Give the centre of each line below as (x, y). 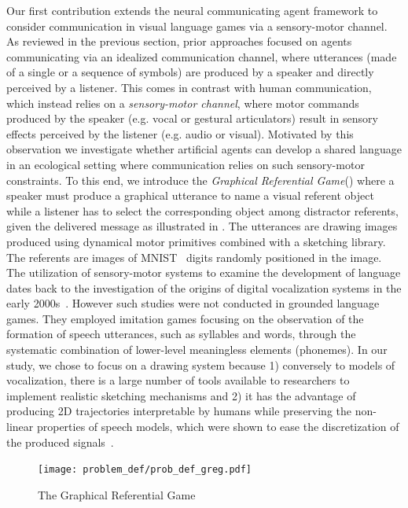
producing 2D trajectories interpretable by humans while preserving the (179, 411)
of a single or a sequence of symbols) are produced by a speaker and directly (190, 72)
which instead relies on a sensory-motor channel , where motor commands (183, 103)
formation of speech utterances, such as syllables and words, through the (181, 334)
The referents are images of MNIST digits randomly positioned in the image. (194, 257)
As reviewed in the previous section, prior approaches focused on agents (179, 41)
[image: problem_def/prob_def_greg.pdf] (145, 470)
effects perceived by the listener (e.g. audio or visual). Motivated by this (180, 133)
